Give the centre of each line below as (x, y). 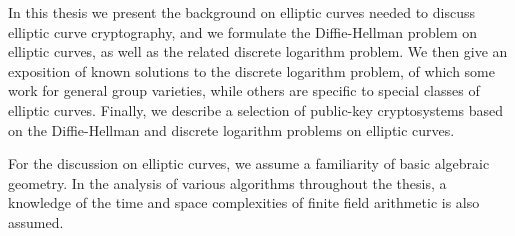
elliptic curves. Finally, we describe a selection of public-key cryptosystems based (256, 109)
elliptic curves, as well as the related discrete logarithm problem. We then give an (258, 51)
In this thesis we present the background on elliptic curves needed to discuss (241, 12)
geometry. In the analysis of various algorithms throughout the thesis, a (227, 182)
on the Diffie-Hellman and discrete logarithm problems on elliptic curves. (231, 129)
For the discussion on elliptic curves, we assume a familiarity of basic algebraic (249, 163)
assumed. (36, 221)
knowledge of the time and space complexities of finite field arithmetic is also (244, 202)
